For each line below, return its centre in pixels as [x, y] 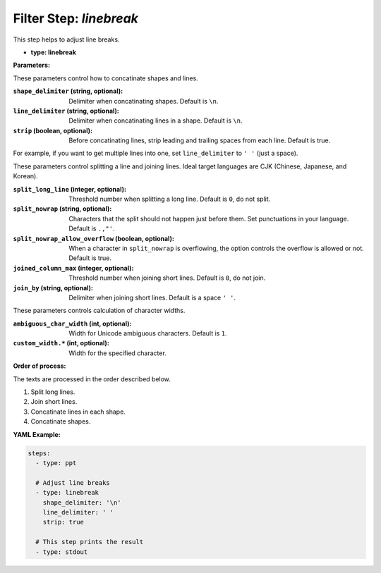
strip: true [64, 522]
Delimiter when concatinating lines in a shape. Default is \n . [156, 121]
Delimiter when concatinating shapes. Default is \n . [144, 101]
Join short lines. [54, 402]
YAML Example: [37, 434]
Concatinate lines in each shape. [78, 412]
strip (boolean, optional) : [53, 130]
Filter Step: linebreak [76, 18]
